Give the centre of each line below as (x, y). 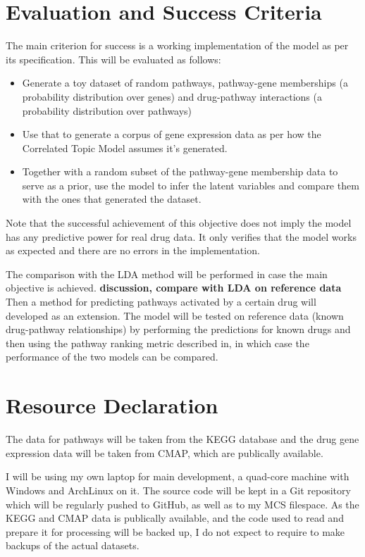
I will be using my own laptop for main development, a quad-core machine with (178, 476)
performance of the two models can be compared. (112, 357)
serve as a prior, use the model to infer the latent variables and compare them (191, 185)
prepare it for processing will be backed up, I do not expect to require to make (175, 531)
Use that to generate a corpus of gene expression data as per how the (172, 134)
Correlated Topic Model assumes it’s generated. (125, 148)
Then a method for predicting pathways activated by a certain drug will (161, 302)
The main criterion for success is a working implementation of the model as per (177, 45)
